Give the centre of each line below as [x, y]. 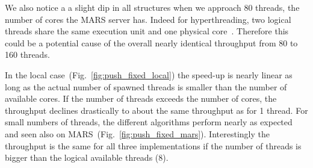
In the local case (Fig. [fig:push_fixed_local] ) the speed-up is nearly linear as [149, 74]
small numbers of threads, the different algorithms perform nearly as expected [149, 122]
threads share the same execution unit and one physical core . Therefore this [147, 31]
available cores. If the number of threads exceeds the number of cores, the [141, 98]
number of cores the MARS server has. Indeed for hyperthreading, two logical [148, 19]
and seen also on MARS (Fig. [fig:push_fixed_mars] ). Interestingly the [137, 133]
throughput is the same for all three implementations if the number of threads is [153, 145]
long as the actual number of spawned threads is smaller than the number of [146, 86]
